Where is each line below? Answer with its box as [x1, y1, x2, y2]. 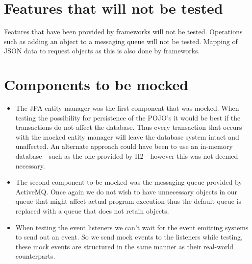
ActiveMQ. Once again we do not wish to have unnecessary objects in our [15, 186, 238, 196]
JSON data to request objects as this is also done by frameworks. [4, 46, 200, 56]
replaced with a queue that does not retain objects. [15, 205, 169, 216]
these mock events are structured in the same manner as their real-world [15, 241, 234, 251]
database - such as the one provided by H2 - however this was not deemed [15, 151, 238, 161]
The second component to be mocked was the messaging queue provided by [15, 177, 242, 187]
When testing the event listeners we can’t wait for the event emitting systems [15, 222, 249, 232]
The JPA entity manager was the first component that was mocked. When [15, 103, 239, 113]
